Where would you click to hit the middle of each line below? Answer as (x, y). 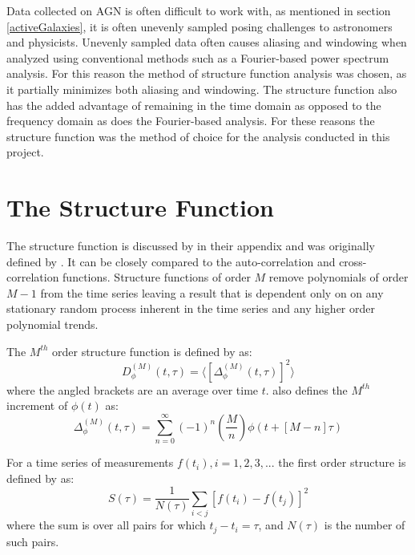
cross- (353, 261)
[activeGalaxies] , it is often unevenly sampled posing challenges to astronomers (199, 26)
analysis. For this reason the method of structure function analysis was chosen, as (207, 73)
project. (25, 152)
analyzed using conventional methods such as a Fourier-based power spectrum (198, 57)
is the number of (365, 525)
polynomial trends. (52, 324)
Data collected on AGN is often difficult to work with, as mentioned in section (199, 10)
